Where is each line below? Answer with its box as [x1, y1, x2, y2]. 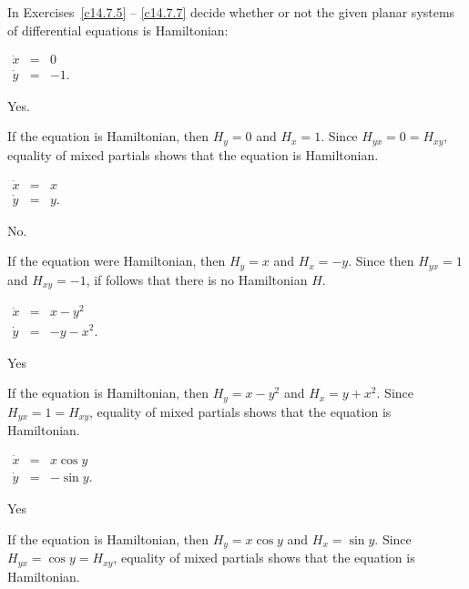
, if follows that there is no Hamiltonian [86, 269, 308, 289]
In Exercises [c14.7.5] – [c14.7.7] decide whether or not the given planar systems [7, 3, 455, 21]
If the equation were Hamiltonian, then [7, 251, 226, 270]
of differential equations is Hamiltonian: [7, 20, 229, 39]
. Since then [348, 251, 414, 270]
